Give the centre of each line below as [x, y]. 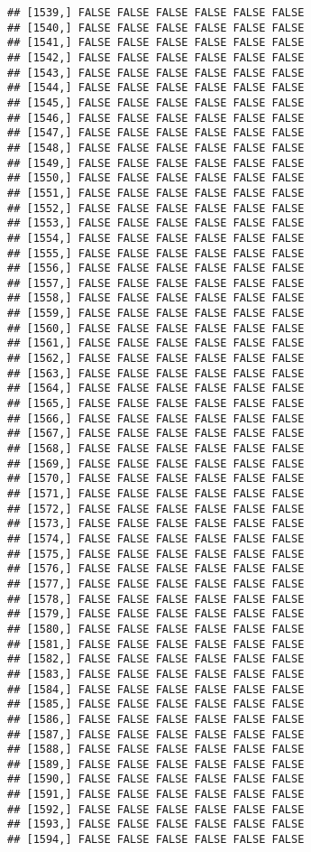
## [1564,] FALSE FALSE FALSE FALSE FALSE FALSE [156, 389]
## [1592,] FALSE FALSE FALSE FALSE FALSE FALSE [156, 809]
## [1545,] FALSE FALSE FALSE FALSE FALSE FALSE [156, 102]
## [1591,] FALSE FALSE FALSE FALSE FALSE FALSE [156, 795]
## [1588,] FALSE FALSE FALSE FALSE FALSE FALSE [156, 750]
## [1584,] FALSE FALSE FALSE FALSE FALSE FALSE [156, 689]
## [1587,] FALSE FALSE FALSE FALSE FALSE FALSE [156, 734]
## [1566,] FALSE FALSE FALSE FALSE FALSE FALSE [156, 418]
